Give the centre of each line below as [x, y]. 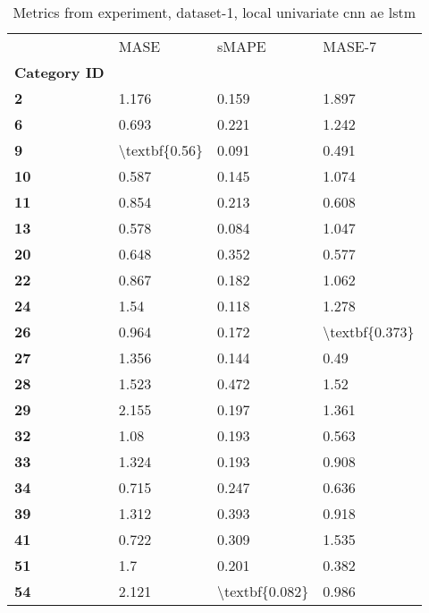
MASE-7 [350, 46]
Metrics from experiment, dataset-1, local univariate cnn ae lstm [214, 12]
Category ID [59, 72]
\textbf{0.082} [263, 591]
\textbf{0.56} [160, 150]
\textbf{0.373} [369, 332]
